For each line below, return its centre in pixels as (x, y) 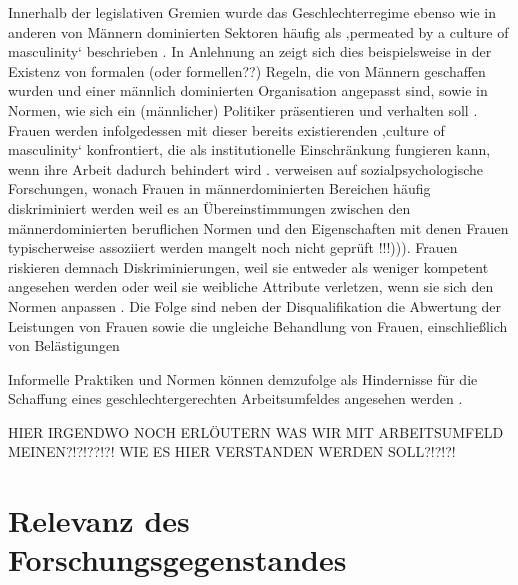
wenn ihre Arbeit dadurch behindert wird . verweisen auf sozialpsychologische (246, 168)
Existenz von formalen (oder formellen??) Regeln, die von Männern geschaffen (247, 70)
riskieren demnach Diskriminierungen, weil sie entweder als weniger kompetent (248, 266)
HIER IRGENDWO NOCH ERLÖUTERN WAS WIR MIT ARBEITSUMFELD (256, 431)
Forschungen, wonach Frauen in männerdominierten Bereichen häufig (219, 188)
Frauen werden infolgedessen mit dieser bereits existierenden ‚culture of (226, 129)
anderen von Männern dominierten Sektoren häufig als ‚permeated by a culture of (258, 31)
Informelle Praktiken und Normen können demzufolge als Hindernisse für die (243, 378)
